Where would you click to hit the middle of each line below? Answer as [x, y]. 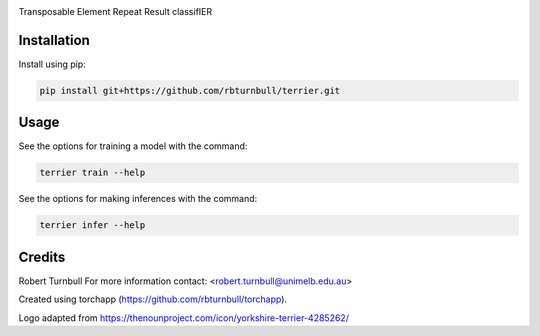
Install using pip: [52, 64]
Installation [54, 40]
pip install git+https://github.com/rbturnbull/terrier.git [190, 90]
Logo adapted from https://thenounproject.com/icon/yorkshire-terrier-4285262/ [184, 317]
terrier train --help [92, 173]
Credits [42, 256]
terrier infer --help [92, 225]
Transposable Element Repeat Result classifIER [115, 11]
